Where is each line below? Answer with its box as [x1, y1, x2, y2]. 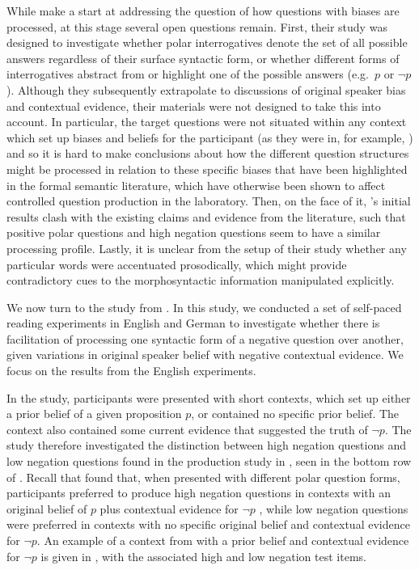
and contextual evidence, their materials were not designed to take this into [6, 97, 381, 114]
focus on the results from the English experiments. [6, 362, 256, 379]
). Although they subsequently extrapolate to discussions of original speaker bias [6, 81, 406, 98]
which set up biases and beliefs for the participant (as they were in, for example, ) [6, 129, 413, 146]
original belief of [6, 500, 87, 517]
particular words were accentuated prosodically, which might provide [6, 255, 347, 272]
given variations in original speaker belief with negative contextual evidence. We [6, 346, 404, 363]
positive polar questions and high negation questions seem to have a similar [6, 224, 381, 241]
